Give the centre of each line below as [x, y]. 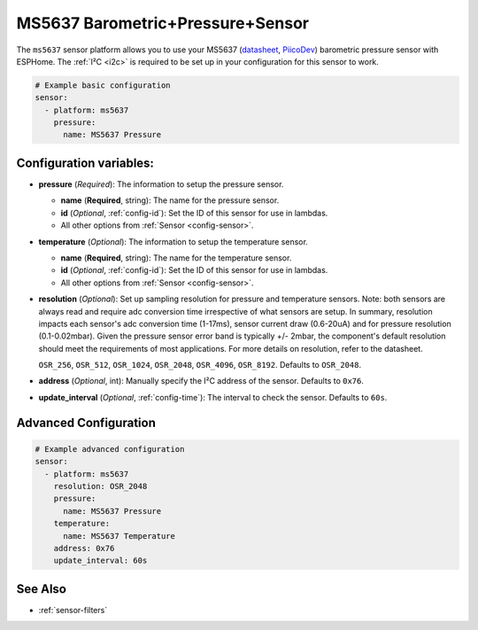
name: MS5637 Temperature [119, 536]
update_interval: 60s [100, 561]
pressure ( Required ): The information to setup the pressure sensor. [161, 184]
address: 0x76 [84, 548]
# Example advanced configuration [110, 449]
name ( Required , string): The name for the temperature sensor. [176, 258]
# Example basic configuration [103, 85]
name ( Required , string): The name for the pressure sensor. [170, 200]
